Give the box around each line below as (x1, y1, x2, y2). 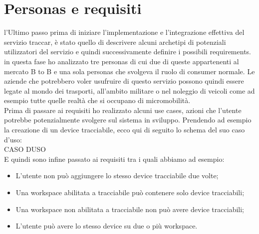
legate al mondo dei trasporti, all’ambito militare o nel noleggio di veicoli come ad (4, 85, 255, 96)
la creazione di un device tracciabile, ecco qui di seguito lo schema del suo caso (4, 124, 245, 135)
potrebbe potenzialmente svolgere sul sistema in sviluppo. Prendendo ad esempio (4, 115, 252, 125)
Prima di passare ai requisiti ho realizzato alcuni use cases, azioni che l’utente (4, 105, 242, 115)
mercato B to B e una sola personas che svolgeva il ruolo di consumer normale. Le (4, 66, 255, 76)
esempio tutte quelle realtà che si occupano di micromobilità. (4, 95, 191, 106)
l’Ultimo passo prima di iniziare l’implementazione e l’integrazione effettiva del (4, 27, 245, 37)
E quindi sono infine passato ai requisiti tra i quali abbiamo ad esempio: (4, 153, 225, 164)
